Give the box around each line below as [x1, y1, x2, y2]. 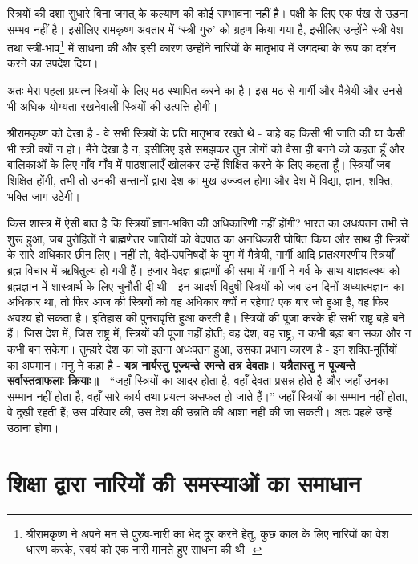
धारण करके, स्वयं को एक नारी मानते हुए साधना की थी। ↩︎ [26, 541, 262, 558]
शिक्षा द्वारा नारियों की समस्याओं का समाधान [7, 466, 361, 499]
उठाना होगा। [7, 419, 59, 435]
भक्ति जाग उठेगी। [7, 187, 80, 204]
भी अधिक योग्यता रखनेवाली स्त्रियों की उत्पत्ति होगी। [7, 97, 218, 114]
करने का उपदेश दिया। [7, 55, 99, 72]
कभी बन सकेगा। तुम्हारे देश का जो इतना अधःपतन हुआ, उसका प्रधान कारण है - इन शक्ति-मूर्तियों [7, 340, 397, 357]
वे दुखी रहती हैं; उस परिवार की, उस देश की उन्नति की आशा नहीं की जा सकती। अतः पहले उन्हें [7, 403, 392, 420]
